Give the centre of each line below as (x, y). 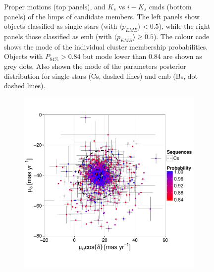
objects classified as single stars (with (61, 26)
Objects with (24, 56)
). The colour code (181, 36)
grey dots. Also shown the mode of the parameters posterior (95, 66)
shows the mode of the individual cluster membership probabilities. (106, 46)
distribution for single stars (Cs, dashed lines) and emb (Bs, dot (101, 76)
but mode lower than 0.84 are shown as (142, 56)
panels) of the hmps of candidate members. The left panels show (102, 16)
